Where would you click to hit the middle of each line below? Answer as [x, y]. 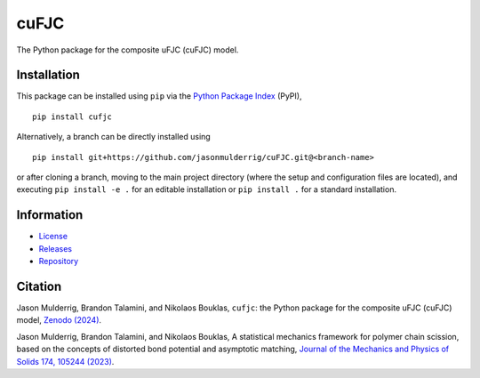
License [53, 237]
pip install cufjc [72, 117]
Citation [39, 286]
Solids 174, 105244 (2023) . [65, 361]
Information [50, 215]
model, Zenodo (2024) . [59, 320]
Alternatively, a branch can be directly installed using [113, 137]
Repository [59, 261]
